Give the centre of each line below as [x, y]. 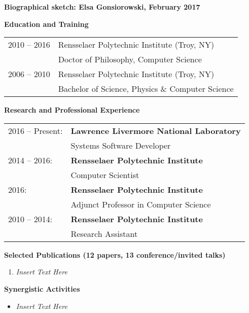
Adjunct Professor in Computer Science [141, 204]
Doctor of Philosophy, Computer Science [130, 59]
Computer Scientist [105, 175]
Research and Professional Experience [72, 110]
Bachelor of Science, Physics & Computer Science [146, 89]
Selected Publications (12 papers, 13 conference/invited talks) [115, 254]
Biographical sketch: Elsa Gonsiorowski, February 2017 [102, 7]
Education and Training [46, 24]
